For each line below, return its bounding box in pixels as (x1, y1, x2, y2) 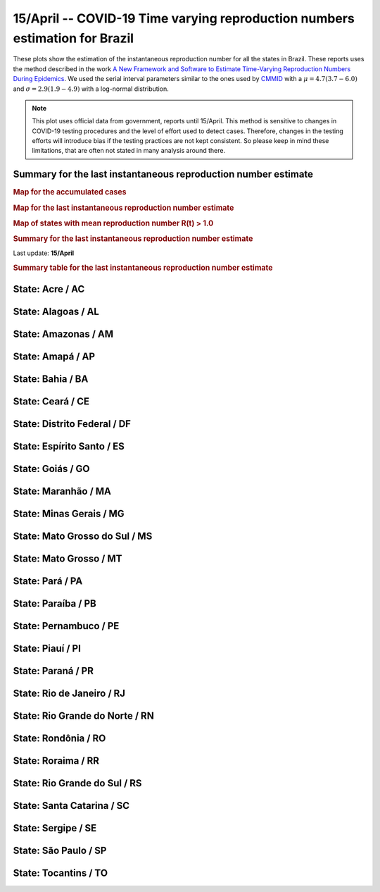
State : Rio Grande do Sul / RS (13, 777, 142, 789)
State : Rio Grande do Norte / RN (13, 710, 154, 721)
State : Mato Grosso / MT (13, 552, 122, 564)
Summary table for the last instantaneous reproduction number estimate (13, 263, 273, 273)
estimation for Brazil (13, 30, 134, 46)
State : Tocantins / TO (13, 867, 108, 879)
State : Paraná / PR (13, 664, 94, 676)
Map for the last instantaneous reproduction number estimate (13, 203, 234, 213)
